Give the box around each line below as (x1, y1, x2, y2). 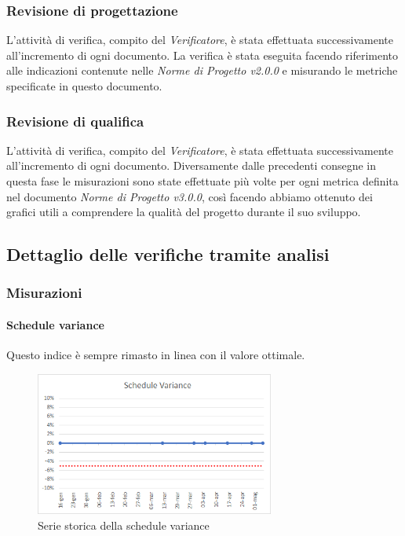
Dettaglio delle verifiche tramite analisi (6, 242, 330, 266)
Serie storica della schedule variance (38, 516, 210, 533)
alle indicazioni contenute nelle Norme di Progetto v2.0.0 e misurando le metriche (6, 62, 398, 79)
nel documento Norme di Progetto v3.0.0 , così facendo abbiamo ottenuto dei (6, 188, 373, 204)
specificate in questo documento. (6, 78, 162, 94)
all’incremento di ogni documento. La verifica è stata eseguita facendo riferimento (6, 46, 399, 63)
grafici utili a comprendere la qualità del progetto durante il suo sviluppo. (6, 204, 361, 220)
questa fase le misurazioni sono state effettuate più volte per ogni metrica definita (6, 173, 399, 189)
